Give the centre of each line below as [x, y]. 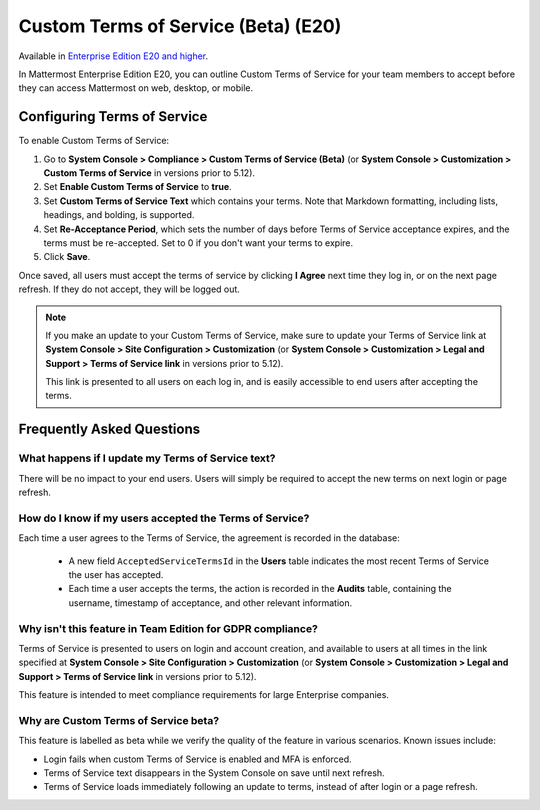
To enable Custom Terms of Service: [94, 141]
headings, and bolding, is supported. [119, 215]
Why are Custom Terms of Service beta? [119, 720]
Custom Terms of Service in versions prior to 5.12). [149, 173]
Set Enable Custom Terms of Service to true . [137, 187]
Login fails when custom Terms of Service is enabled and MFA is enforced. [197, 759]
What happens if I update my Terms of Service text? [147, 458]
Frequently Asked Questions [109, 429]
